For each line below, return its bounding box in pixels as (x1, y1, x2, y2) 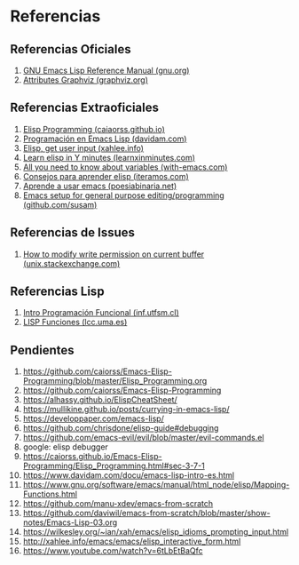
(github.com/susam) (22, 199, 98, 210)
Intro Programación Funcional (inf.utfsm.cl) (22, 307, 180, 318)
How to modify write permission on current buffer (22, 249, 205, 259)
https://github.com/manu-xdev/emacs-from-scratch (22, 498, 214, 509)
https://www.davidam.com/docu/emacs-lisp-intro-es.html (22, 470, 234, 481)
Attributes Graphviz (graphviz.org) (22, 75, 149, 85)
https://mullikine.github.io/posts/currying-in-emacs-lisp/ (22, 404, 230, 415)
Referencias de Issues (10, 225, 136, 241)
